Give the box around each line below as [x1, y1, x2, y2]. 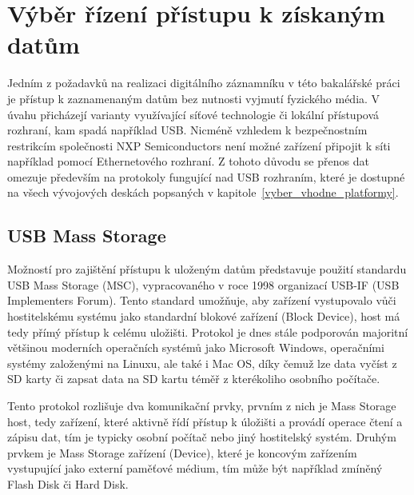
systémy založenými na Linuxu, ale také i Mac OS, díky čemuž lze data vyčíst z [7, 354, 397, 371]
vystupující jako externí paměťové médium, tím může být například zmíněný [7, 460, 383, 477]
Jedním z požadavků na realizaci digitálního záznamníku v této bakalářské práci [7, 74, 400, 91]
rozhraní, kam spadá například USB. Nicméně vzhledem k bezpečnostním [7, 122, 368, 138]
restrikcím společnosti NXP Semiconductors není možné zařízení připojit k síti [7, 137, 391, 154]
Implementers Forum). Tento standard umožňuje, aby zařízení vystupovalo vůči [7, 292, 396, 309]
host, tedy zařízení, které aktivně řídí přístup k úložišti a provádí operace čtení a [7, 413, 403, 429]
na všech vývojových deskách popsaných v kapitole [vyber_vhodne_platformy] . [7, 184, 399, 201]
